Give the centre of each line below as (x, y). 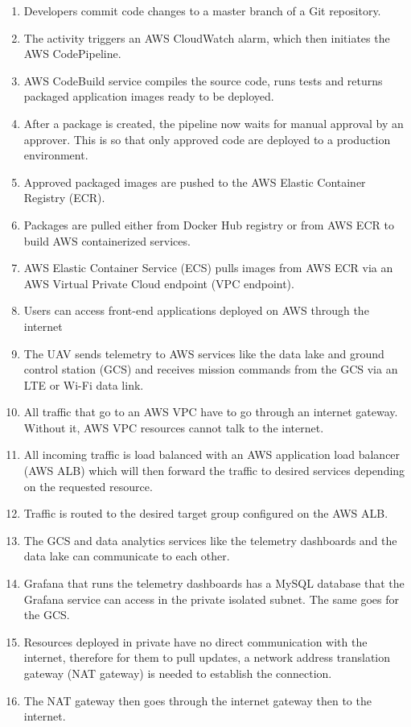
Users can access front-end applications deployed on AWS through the (196, 310)
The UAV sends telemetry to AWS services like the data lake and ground (204, 353)
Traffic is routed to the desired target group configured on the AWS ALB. (206, 513)
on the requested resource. (88, 486)
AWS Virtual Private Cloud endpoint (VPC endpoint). (159, 283)
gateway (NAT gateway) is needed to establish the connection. (178, 673)
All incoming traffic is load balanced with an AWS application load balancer (212, 454)
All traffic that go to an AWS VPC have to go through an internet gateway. (211, 412)
